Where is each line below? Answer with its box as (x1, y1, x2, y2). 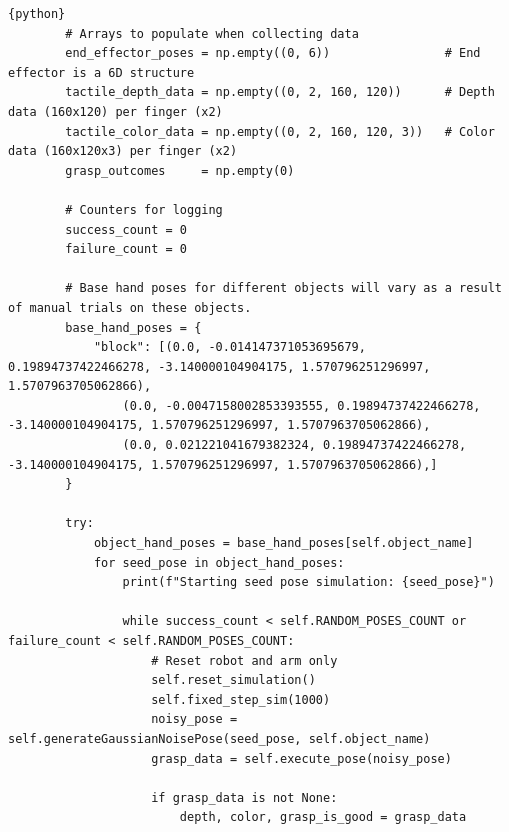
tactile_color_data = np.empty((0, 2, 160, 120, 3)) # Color (65, 124, 495, 139)
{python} (8, 7, 66, 21)
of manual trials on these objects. (8, 300, 252, 315)
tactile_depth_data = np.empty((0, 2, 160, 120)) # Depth (65, 85, 495, 100)
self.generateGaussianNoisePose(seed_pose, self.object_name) (8, 731, 431, 746)
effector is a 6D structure (8, 65, 195, 80)
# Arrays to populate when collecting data (65, 26, 359, 41)
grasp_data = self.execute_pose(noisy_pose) (151, 751, 452, 766)
